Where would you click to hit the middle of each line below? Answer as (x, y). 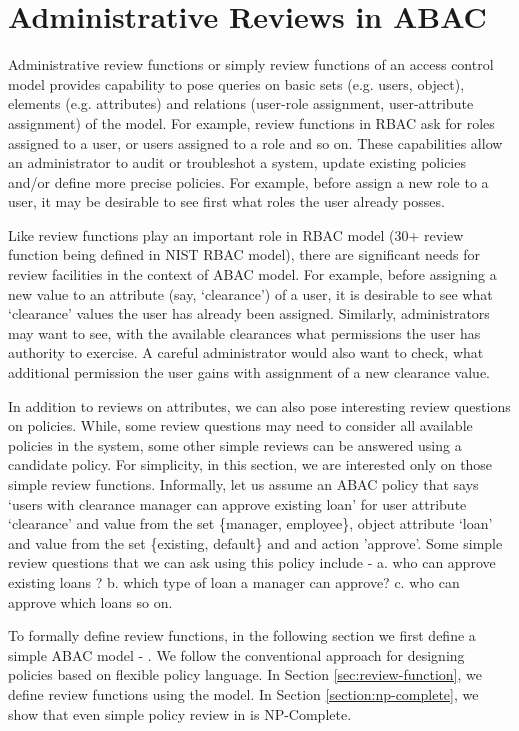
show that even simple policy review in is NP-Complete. (180, 713)
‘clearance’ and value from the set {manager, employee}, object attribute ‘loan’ (250, 523)
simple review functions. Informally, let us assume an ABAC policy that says (243, 484)
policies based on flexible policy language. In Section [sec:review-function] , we (245, 674)
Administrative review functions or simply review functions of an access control (251, 64)
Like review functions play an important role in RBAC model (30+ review (236, 234)
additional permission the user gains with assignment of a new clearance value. (249, 372)
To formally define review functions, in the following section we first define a (242, 635)
